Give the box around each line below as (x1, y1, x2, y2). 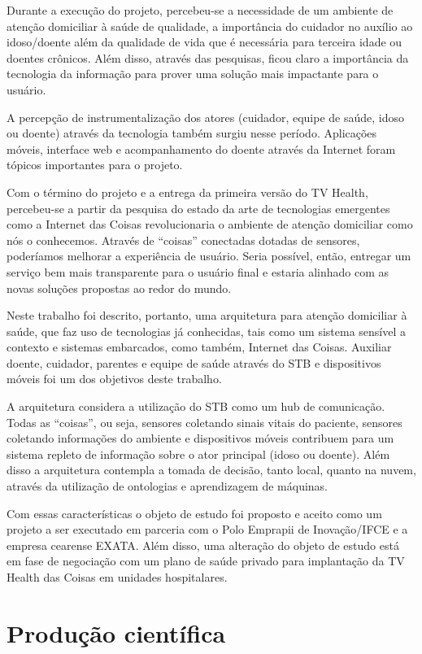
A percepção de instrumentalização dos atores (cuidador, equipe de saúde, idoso (7, 108, 404, 125)
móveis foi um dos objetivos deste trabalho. (7, 370, 222, 387)
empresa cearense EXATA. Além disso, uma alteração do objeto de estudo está (7, 536, 399, 553)
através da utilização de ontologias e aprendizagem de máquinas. (7, 477, 328, 495)
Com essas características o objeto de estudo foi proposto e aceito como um (7, 504, 382, 521)
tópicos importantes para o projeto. (7, 156, 183, 173)
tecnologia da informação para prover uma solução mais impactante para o (7, 65, 379, 82)
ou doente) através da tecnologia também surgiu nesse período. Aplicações (7, 124, 377, 142)
